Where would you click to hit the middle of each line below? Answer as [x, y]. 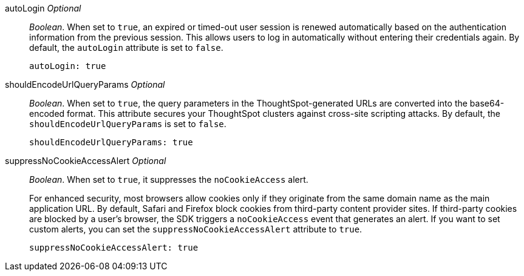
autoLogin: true [68, 66]
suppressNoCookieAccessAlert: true [114, 248]
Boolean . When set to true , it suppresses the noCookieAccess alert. [169, 179]
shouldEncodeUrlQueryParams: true [111, 142]
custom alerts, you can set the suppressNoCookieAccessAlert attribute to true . [196, 229]
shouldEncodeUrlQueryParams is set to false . [128, 124]
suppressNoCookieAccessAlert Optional [86, 161]
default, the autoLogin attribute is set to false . [126, 48]
